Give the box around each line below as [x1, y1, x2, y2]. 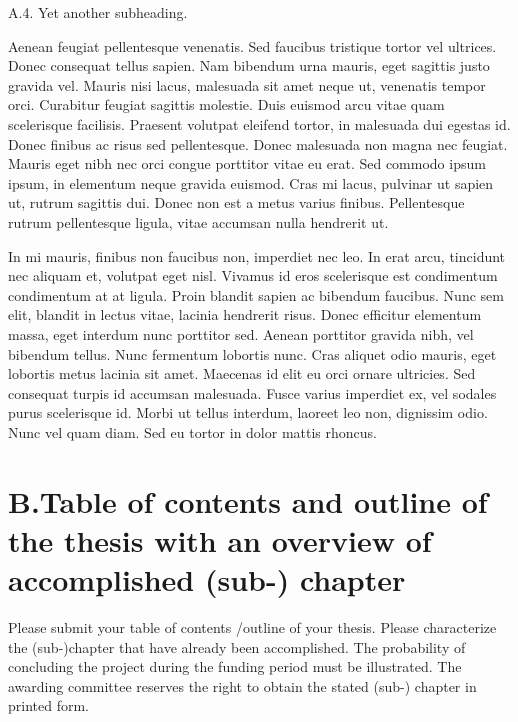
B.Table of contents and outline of [8, 480, 488, 521]
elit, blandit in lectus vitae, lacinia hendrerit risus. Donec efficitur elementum [8, 304, 482, 325]
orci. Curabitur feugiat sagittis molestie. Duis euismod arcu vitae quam [8, 94, 445, 115]
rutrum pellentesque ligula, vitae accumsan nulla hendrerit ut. [8, 211, 389, 232]
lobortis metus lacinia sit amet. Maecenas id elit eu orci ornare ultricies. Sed [8, 363, 476, 384]
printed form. [8, 695, 89, 716]
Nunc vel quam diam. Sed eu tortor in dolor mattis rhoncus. [8, 421, 377, 442]
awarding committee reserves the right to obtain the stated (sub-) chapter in [8, 675, 477, 696]
